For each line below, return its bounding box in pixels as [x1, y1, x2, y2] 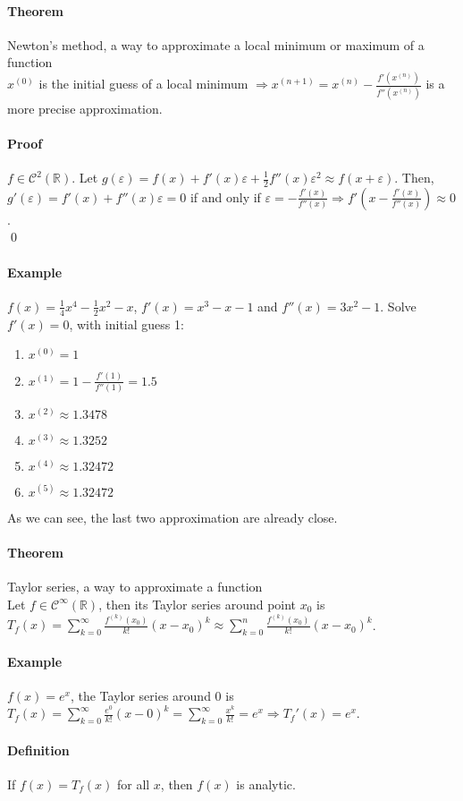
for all [116, 775, 150, 794]
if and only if [189, 187, 261, 206]
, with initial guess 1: [69, 314, 184, 333]
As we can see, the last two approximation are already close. [7, 507, 338, 526]
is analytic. [236, 775, 296, 794]
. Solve [380, 296, 417, 315]
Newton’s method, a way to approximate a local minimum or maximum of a [7, 35, 425, 54]
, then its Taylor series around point [98, 594, 297, 613]
